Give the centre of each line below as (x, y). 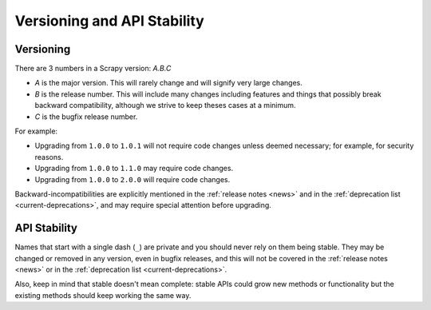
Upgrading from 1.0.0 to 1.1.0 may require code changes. (134, 169)
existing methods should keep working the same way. (103, 295)
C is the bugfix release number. (86, 117)
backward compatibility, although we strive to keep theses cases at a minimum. (165, 105)
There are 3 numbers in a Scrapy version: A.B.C (93, 69)
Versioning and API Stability (110, 21)
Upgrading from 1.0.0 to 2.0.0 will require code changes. (132, 179)
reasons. (49, 157)
